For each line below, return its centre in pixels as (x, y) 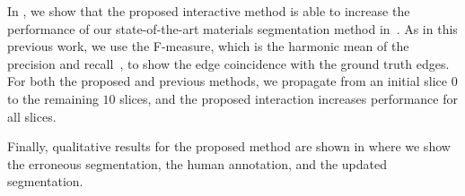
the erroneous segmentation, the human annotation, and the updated (197, 163)
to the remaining (53, 98)
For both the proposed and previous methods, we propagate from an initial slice (227, 81)
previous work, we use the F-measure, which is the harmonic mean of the (208, 46)
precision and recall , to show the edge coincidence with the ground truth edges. (228, 63)
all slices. (32, 116)
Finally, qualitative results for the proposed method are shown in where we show (229, 146)
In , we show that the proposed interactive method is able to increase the (209, 11)
